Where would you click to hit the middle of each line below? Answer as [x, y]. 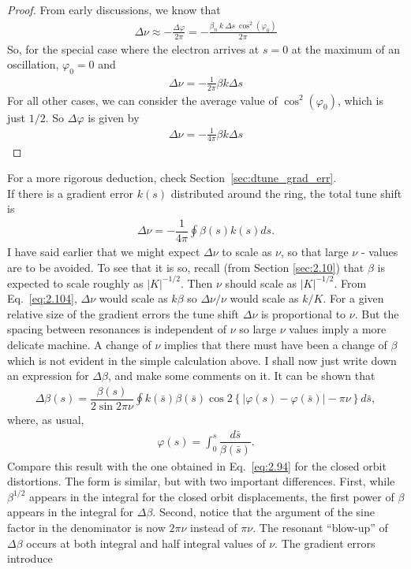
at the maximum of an [346, 48]
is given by [114, 117]
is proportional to [303, 313]
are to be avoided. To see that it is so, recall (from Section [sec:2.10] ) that [186, 267]
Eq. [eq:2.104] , [42, 298]
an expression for [48, 376]
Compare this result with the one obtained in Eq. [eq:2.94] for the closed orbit [197, 465]
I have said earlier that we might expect [104, 251]
